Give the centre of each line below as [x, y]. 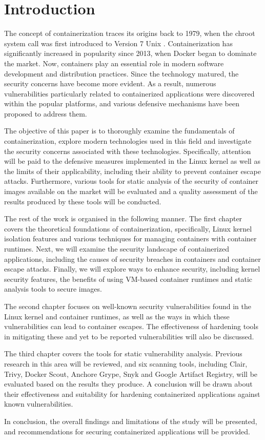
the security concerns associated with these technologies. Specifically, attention [128, 151]
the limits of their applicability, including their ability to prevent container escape [132, 171]
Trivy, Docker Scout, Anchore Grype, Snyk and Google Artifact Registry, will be [131, 374]
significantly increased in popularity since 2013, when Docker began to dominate [130, 53]
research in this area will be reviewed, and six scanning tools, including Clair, [126, 363]
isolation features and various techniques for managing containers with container [130, 238]
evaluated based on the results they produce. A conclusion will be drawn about [128, 384]
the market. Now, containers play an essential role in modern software [114, 63]
